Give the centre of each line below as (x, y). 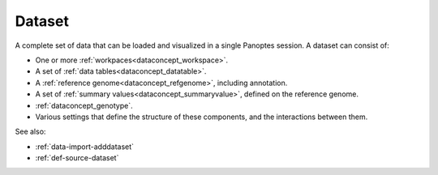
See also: (30, 132)
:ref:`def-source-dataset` (77, 158)
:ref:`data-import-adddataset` (84, 147)
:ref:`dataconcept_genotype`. (84, 105)
